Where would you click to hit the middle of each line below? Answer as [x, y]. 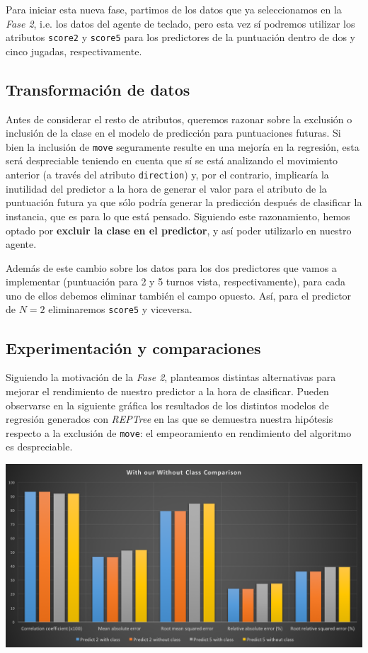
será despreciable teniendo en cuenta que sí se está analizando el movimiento [172, 160]
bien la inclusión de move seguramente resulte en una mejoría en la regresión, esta [183, 146]
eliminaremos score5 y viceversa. [120, 309]
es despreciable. [39, 447]
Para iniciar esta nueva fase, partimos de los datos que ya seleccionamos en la [174, 9]
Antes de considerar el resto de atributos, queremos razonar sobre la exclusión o [179, 119]
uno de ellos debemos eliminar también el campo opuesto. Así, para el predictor [179, 295]
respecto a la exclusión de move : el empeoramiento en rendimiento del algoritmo [179, 432]
